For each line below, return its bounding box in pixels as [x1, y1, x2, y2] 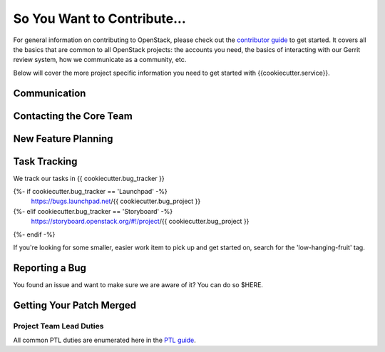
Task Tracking [13, 155, 78, 167]
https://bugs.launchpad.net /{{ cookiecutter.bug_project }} [31, 197, 201, 206]
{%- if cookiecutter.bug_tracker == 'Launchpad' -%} [13, 187, 168, 196]
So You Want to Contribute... [13, 11, 187, 26]
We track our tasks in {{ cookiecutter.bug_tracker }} [13, 174, 165, 182]
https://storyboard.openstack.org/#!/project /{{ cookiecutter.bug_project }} [31, 217, 250, 226]
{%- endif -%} [13, 230, 56, 239]
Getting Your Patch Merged [13, 299, 137, 311]
